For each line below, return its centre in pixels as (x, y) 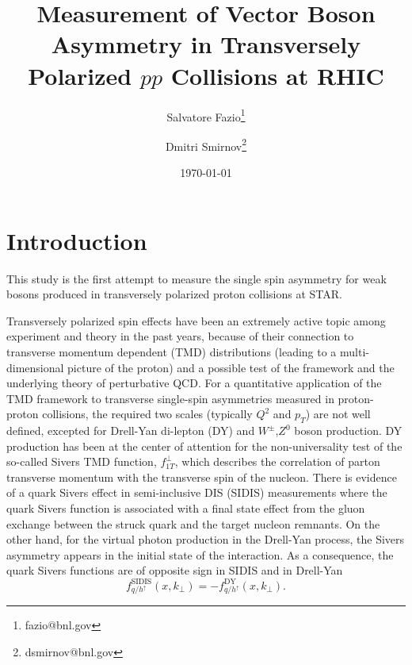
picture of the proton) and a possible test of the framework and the (231, 367)
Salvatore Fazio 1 (206, 115)
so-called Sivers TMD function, (82, 461)
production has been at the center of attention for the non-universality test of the (204, 446)
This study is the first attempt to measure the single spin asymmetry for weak (196, 278)
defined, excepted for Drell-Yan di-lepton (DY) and (131, 431)
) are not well (338, 414)
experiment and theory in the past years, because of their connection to (180, 336)
